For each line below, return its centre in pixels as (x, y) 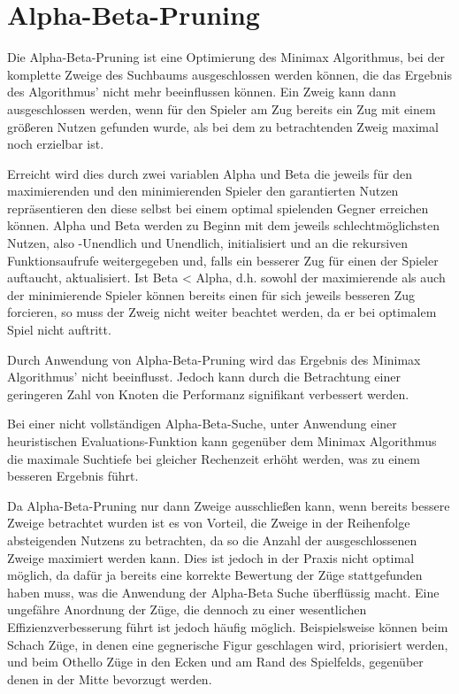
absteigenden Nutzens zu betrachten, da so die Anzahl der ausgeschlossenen (212, 540)
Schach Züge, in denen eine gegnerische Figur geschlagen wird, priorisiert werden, (228, 644)
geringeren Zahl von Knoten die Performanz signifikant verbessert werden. (208, 393)
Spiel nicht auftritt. (59, 330)
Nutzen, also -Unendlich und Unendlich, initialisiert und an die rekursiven (208, 243)
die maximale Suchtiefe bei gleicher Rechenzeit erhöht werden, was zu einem (214, 458)
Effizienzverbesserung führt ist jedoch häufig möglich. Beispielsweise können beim (228, 626)
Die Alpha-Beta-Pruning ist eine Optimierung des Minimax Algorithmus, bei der (226, 57)
